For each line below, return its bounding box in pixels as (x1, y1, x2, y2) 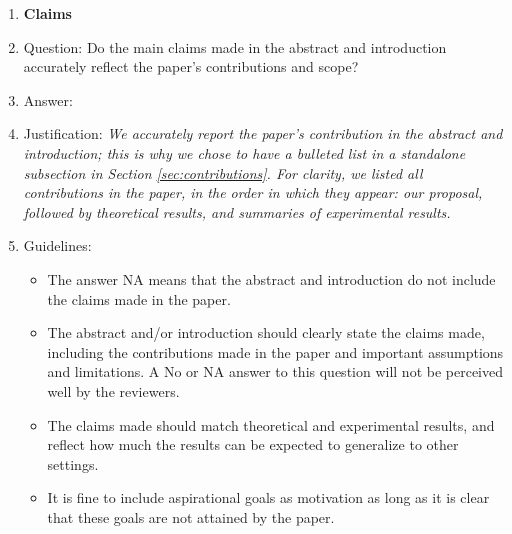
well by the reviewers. (47, 380, 180, 401)
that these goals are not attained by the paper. (47, 506, 335, 527)
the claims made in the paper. (47, 288, 231, 309)
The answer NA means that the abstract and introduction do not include (47, 268, 496, 289)
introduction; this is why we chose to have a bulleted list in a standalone (23, 142, 466, 163)
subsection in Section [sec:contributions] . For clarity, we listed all (23, 162, 423, 183)
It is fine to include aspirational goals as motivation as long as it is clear (47, 487, 490, 508)
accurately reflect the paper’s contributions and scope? (23, 56, 359, 77)
